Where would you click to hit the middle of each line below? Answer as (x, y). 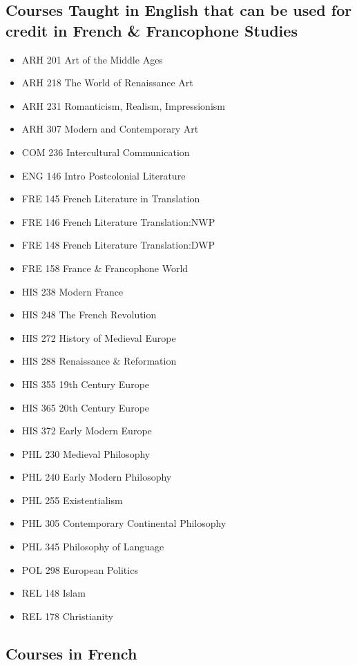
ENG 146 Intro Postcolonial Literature (104, 175)
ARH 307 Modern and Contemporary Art (110, 129)
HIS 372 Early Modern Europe (87, 431)
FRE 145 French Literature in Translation (111, 199)
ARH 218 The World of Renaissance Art (107, 83)
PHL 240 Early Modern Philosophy (97, 477)
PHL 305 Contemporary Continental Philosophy (124, 523)
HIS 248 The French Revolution (89, 315)
